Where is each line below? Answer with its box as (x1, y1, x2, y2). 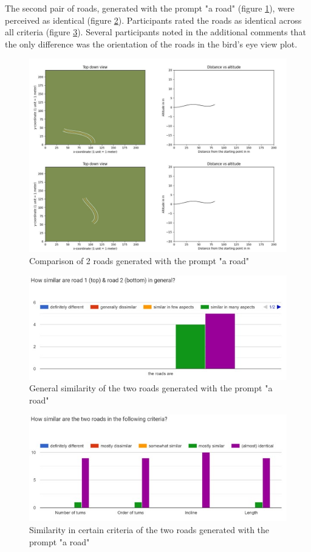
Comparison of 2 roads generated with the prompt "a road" (29, 254, 249, 267)
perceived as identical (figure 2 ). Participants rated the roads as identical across (5, 13, 302, 26)
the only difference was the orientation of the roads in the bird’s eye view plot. (5, 37, 298, 50)
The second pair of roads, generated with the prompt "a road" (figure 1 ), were (5, 2, 295, 14)
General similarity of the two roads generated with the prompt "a (29, 382, 273, 394)
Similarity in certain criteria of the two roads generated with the (29, 523, 270, 536)
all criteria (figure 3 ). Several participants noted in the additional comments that (5, 26, 306, 38)
